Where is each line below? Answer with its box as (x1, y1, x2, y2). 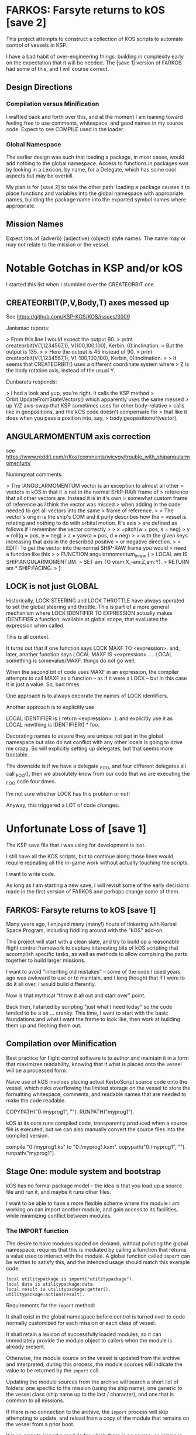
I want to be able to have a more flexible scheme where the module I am (6, 1200, 180, 1207)
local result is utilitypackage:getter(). (6, 1286, 111, 1292)
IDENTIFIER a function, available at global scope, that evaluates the (6, 615, 168, 622)
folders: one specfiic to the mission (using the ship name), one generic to (6, 1384, 183, 1391)
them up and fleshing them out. (6, 1022, 82, 1029)
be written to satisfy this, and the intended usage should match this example (6, 1258, 190, 1265)
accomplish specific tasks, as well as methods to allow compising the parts (6, 951, 187, 958)
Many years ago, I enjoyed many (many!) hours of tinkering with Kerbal (6, 920, 177, 928)
